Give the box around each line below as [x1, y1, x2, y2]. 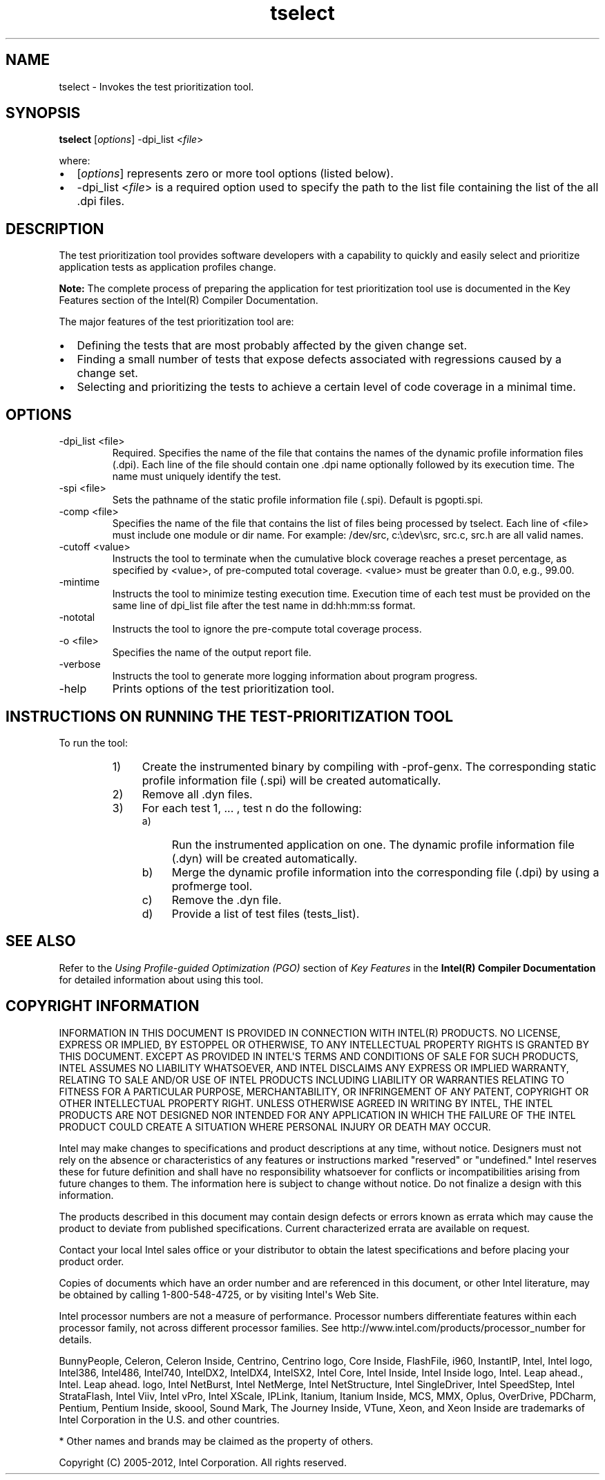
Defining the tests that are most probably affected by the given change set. [77, 338, 468, 353]
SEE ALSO [6, 932, 76, 950]
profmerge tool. [171, 878, 253, 893]
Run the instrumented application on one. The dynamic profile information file [171, 837, 575, 852]
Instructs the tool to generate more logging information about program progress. [112, 670, 478, 682]
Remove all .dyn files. [142, 787, 253, 801]
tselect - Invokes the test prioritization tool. [59, 80, 254, 93]
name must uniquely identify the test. [112, 470, 281, 483]
